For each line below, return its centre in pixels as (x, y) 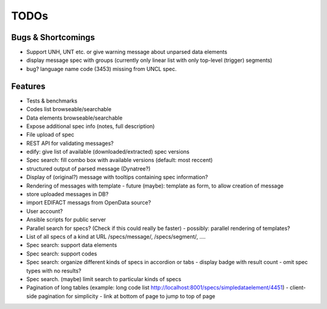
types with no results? (54, 271)
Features (28, 86)
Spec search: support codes (62, 253)
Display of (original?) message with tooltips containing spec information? (117, 177)
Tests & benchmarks (52, 101)
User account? (45, 211)
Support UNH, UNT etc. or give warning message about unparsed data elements (127, 52)
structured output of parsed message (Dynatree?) (88, 168)
